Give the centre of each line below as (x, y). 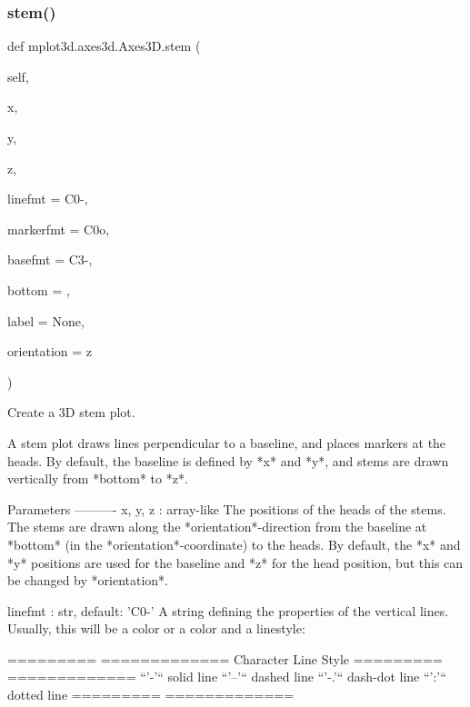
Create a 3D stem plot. (71, 412)
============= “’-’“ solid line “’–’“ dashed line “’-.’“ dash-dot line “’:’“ (227, 677)
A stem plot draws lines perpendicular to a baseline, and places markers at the (227, 442)
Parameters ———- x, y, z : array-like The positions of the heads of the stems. (227, 508)
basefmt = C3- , (50, 259)
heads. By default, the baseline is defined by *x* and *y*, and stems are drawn (228, 460)
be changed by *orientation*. (88, 580)
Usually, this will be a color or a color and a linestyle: (156, 628)
